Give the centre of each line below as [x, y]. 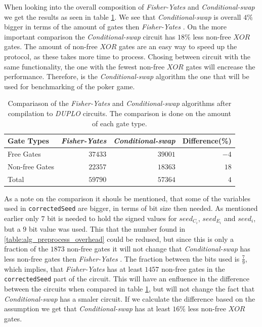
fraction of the [26, 249]
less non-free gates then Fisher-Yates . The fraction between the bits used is [122, 258]
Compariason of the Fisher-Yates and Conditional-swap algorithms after [120, 103]
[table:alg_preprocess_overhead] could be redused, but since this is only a [119, 239]
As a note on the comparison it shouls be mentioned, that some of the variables [127, 198]
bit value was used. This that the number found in [107, 229]
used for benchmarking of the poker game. [70, 86]
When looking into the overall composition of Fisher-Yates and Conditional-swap [129, 7]
